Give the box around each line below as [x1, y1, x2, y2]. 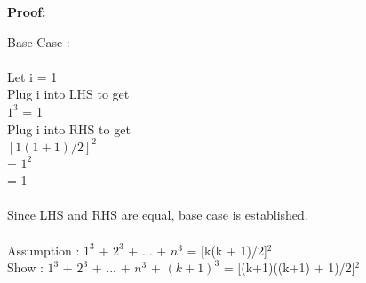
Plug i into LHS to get [7, 85, 130, 103]
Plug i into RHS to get [7, 119, 131, 138]
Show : [7, 258, 44, 277]
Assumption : [7, 240, 80, 259]
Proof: [7, 3, 46, 20]
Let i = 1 [7, 67, 58, 85]
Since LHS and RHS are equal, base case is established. [7, 206, 308, 224]
